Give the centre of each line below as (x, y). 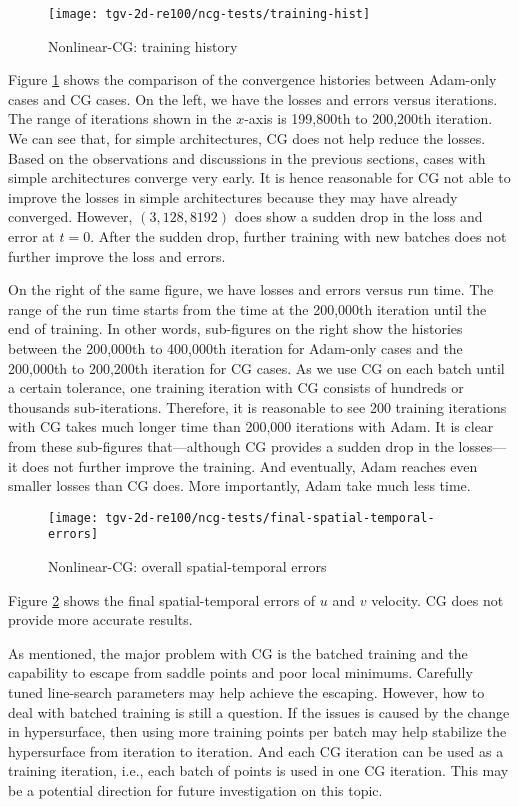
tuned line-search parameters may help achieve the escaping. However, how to (246, 692)
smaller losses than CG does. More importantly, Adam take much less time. (239, 485)
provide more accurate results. (100, 619)
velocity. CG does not (437, 599)
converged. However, (70, 216)
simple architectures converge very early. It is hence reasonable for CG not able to (259, 177)
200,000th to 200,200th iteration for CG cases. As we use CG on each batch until (256, 367)
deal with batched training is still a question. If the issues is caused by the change (259, 711)
